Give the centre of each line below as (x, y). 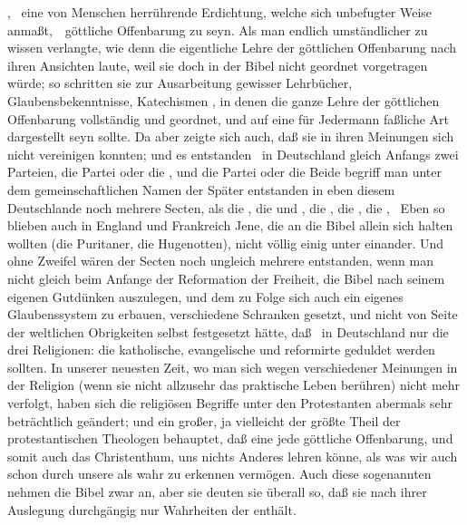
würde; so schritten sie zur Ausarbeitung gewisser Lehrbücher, (180, 83)
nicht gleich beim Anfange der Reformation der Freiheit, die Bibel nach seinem (226, 278)
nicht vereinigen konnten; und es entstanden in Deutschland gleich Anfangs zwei (233, 154)
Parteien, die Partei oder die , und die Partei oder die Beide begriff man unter (225, 172)
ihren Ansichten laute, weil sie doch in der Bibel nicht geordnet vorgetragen (218, 65)
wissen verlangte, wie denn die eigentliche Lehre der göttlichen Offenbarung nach (232, 48)
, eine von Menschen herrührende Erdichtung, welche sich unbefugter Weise (220, 12)
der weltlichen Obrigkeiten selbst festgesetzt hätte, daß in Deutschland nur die (228, 331)
